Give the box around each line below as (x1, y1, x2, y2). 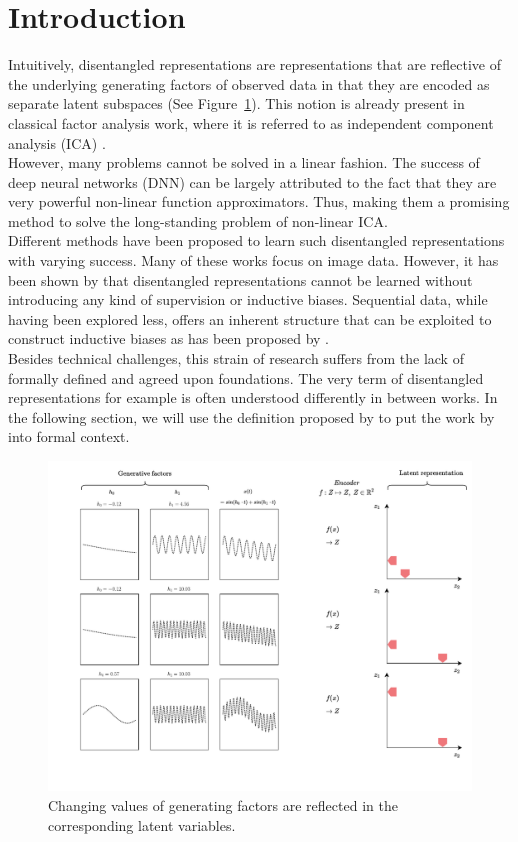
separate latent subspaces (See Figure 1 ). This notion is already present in (8, 93, 465, 114)
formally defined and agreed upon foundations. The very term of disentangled (8, 367, 484, 388)
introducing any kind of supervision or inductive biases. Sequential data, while (8, 289, 488, 310)
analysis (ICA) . (8, 132, 106, 153)
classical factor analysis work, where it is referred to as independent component (8, 112, 494, 133)
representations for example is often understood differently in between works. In (8, 387, 498, 408)
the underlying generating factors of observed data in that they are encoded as (8, 73, 490, 94)
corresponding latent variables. (48, 814, 236, 835)
